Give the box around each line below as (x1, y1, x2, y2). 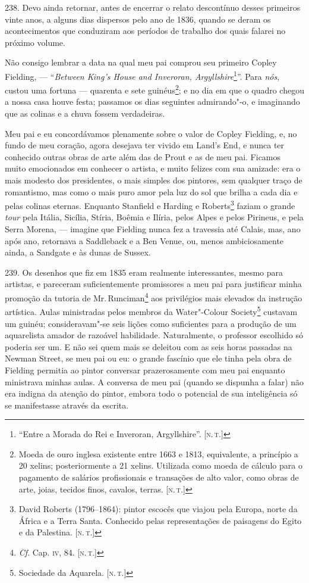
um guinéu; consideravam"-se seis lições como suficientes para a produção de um (5, 317, 297, 329)
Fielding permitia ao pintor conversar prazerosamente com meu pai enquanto (5, 363, 285, 376)
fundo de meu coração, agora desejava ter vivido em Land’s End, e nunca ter (5, 139, 285, 151)
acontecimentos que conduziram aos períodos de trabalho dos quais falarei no (5, 24, 286, 37)
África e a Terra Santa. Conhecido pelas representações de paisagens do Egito (18, 514, 302, 526)
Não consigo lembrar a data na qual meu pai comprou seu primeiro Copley (5, 56, 277, 68)
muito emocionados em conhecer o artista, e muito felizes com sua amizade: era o (5, 162, 301, 174)
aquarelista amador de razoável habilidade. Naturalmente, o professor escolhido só (5, 329, 303, 341)
